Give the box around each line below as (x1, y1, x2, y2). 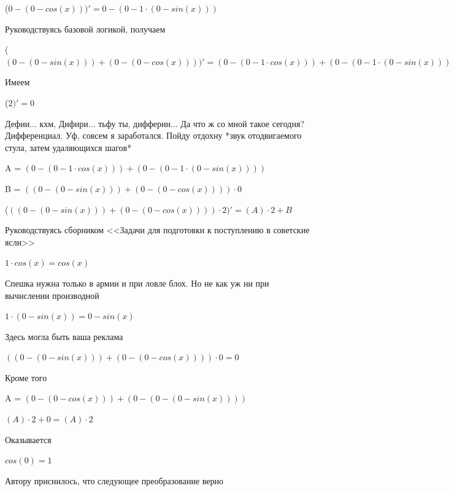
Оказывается (5, 433, 52, 446)
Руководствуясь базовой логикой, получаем (5, 22, 166, 35)
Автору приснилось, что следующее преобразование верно (5, 474, 223, 487)
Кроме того (5, 371, 47, 384)
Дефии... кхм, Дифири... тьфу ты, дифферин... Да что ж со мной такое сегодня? (5, 117, 304, 130)
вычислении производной (5, 288, 99, 301)
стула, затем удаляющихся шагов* (5, 141, 132, 153)
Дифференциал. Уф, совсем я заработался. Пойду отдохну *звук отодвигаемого (5, 129, 302, 142)
